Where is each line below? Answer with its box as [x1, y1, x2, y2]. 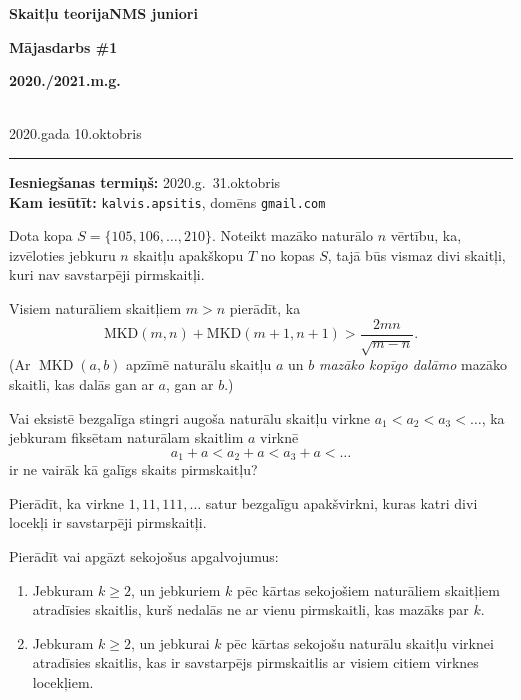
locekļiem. [32, 672, 94, 692]
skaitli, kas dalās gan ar [9, 374, 154, 395]
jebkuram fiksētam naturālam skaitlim [9, 427, 244, 448]
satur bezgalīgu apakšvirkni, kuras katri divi [205, 492, 478, 513]
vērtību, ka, [390, 225, 462, 246]
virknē [260, 427, 299, 448]
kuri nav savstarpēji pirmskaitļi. [9, 264, 205, 285]
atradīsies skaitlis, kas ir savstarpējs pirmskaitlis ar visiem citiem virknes [32, 652, 479, 673]
